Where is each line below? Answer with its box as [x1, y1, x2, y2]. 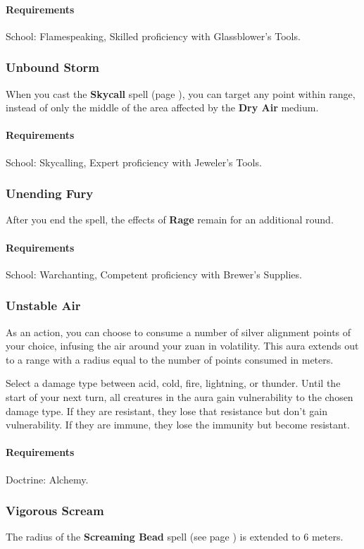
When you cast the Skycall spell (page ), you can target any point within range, [6, 86, 356, 101]
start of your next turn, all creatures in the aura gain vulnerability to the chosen [6, 389, 353, 404]
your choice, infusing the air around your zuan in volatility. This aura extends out [6, 338, 359, 353]
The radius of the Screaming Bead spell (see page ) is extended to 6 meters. [6, 529, 344, 544]
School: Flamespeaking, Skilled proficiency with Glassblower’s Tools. [6, 28, 301, 43]
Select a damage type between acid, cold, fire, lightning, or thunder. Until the [6, 376, 341, 390]
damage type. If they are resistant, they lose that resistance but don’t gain [6, 403, 328, 418]
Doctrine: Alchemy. [6, 471, 89, 486]
